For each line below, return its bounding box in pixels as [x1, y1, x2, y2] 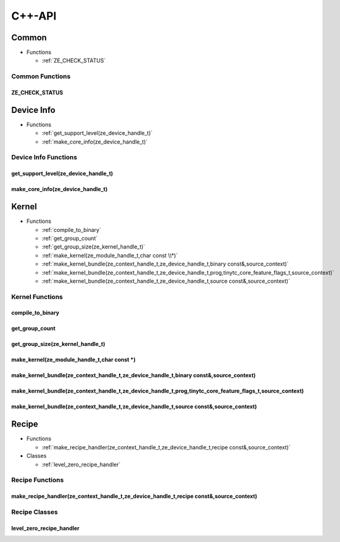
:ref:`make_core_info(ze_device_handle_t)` [41, 138, 148, 145]
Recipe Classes [11, 507, 58, 516]
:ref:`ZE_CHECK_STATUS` [41, 57, 106, 64]
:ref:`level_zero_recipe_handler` [41, 461, 121, 468]
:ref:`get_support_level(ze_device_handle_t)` [41, 129, 153, 137]
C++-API [11, 9, 57, 23]
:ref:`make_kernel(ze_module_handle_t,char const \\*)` [41, 251, 178, 259]
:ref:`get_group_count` [41, 234, 97, 242]
